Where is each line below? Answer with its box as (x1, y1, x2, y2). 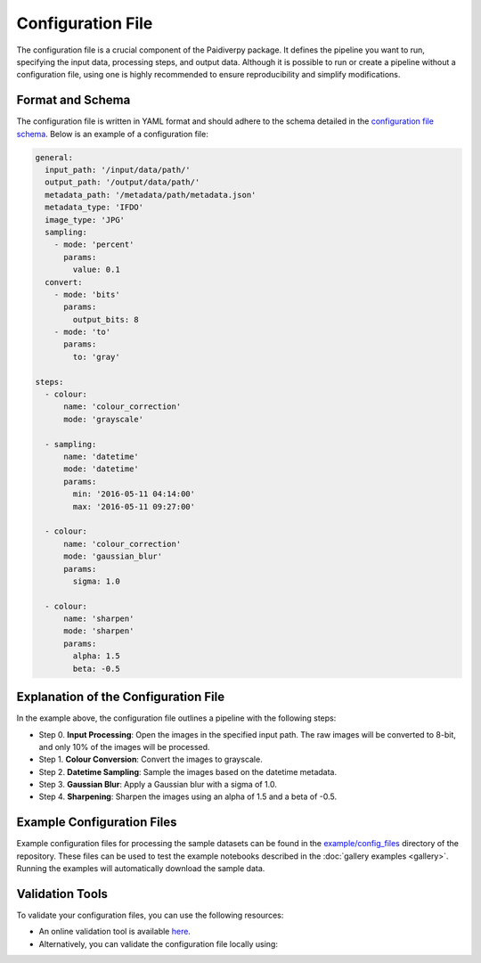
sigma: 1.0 (72, 575, 120, 586)
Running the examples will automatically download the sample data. (16, 863, 265, 874)
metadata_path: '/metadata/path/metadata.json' (45, 190, 257, 200)
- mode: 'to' (53, 327, 111, 338)
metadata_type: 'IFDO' (45, 202, 144, 213)
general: (35, 152, 74, 162)
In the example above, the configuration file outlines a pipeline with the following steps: (16, 713, 337, 723)
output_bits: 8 (72, 314, 140, 324)
